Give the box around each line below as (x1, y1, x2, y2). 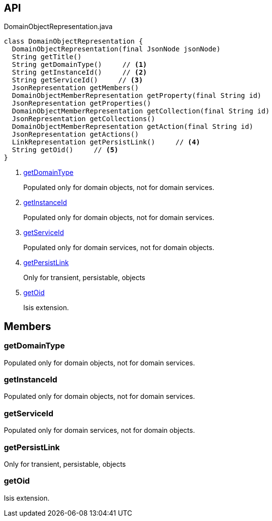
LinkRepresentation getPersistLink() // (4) (12, 138, 200, 146)
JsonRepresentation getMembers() (12, 84, 139, 92)
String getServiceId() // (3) (12, 76, 143, 84)
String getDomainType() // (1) (12, 61, 147, 69)
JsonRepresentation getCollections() (12, 115, 155, 123)
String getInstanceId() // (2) (12, 68, 147, 77)
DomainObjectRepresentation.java (4, 22, 113, 31)
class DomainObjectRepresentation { (4, 37, 143, 46)
